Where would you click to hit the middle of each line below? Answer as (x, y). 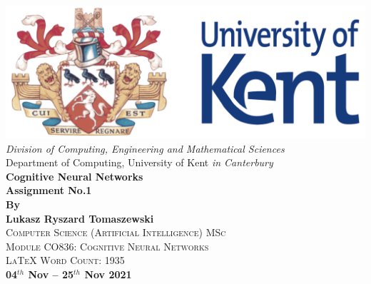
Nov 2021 (108, 274)
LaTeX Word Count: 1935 (65, 260)
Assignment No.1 (49, 190)
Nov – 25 (51, 274)
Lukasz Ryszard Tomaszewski (80, 218)
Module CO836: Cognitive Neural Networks (107, 246)
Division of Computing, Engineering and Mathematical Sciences (145, 148)
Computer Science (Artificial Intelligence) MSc (116, 232)
